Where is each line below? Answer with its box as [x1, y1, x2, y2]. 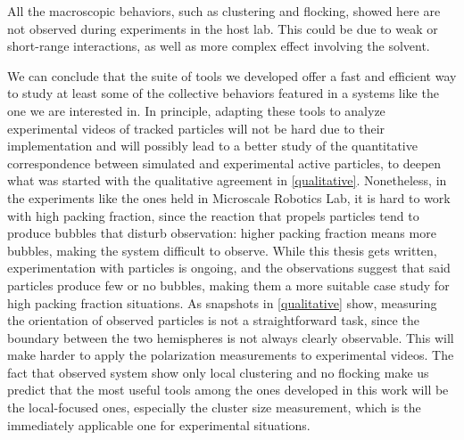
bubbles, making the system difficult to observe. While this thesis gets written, [7, 240, 437, 259]
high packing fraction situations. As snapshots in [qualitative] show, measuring [7, 293, 437, 312]
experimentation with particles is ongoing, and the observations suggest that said [7, 258, 451, 277]
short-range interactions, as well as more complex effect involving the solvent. [7, 37, 430, 55]
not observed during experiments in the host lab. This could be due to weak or [7, 19, 438, 37]
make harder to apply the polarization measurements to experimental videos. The [7, 346, 454, 364]
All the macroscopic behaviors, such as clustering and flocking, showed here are [7, 2, 441, 20]
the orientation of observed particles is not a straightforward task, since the [7, 311, 419, 330]
